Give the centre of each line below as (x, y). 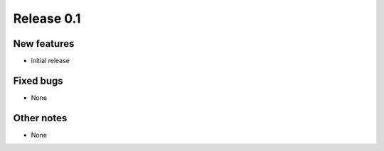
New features (44, 44)
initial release (50, 61)
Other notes (40, 118)
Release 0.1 (47, 18)
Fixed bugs (38, 80)
